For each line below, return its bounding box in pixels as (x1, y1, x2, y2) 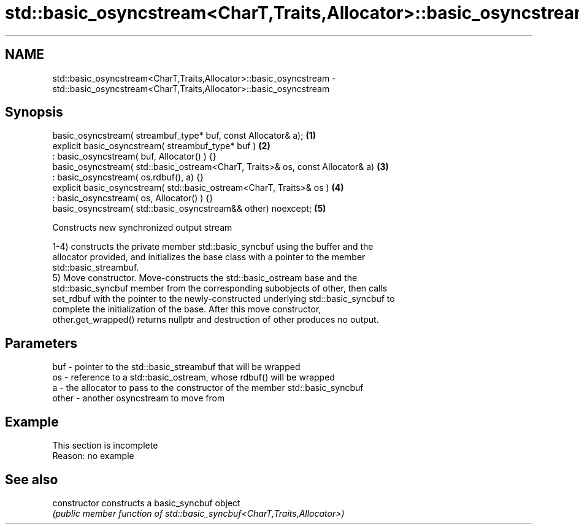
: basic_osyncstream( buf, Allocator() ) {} (52, 151, 217, 162)
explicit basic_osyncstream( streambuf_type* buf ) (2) (52, 141, 270, 152)
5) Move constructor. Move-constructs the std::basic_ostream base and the (52, 272, 358, 284)
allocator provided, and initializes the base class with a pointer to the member (52, 252, 366, 263)
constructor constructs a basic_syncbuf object (52, 497, 240, 508)
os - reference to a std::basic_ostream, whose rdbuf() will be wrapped (52, 372, 335, 383)
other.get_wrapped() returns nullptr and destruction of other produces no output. (52, 314, 379, 325)
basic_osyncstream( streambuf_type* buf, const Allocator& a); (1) (52, 130, 316, 141)
